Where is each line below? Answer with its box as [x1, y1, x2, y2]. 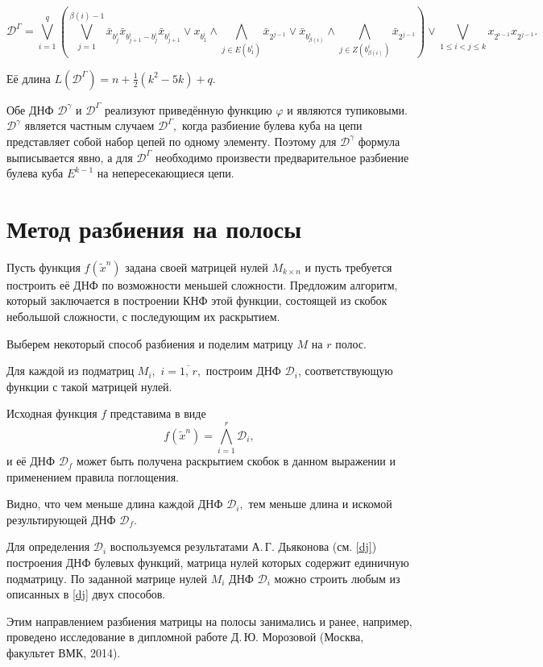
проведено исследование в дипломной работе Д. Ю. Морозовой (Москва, [6, 628, 364, 645]
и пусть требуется [305, 258, 392, 275]
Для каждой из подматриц [6, 362, 135, 379]
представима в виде [110, 405, 206, 422]
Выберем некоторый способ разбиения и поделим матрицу [6, 335, 293, 352]
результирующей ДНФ [6, 511, 116, 527]
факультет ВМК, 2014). [6, 644, 121, 661]
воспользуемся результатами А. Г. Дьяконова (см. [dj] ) [110, 538, 377, 555]
